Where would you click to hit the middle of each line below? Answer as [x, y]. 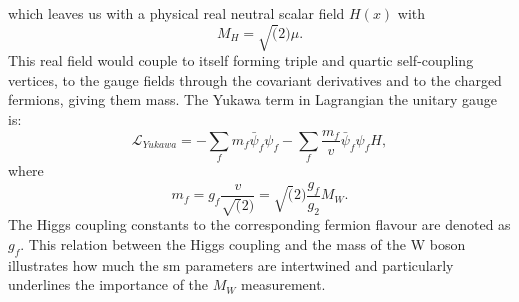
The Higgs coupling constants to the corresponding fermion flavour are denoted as [259, 224]
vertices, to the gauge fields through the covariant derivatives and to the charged [255, 79]
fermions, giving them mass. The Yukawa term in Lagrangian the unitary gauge [253, 99]
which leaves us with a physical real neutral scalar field [176, 13]
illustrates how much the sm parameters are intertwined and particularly [231, 264]
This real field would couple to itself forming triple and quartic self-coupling [241, 60]
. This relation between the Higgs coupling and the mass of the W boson [243, 243]
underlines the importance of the [108, 284]
